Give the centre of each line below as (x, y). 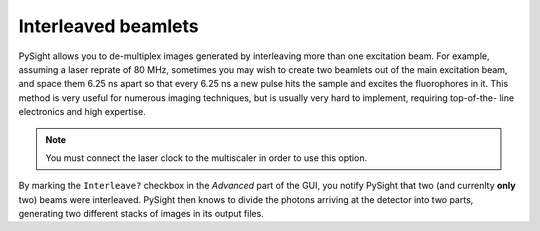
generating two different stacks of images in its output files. (141, 214)
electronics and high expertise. (82, 112)
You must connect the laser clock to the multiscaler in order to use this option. (206, 157)
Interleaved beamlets (108, 26)
